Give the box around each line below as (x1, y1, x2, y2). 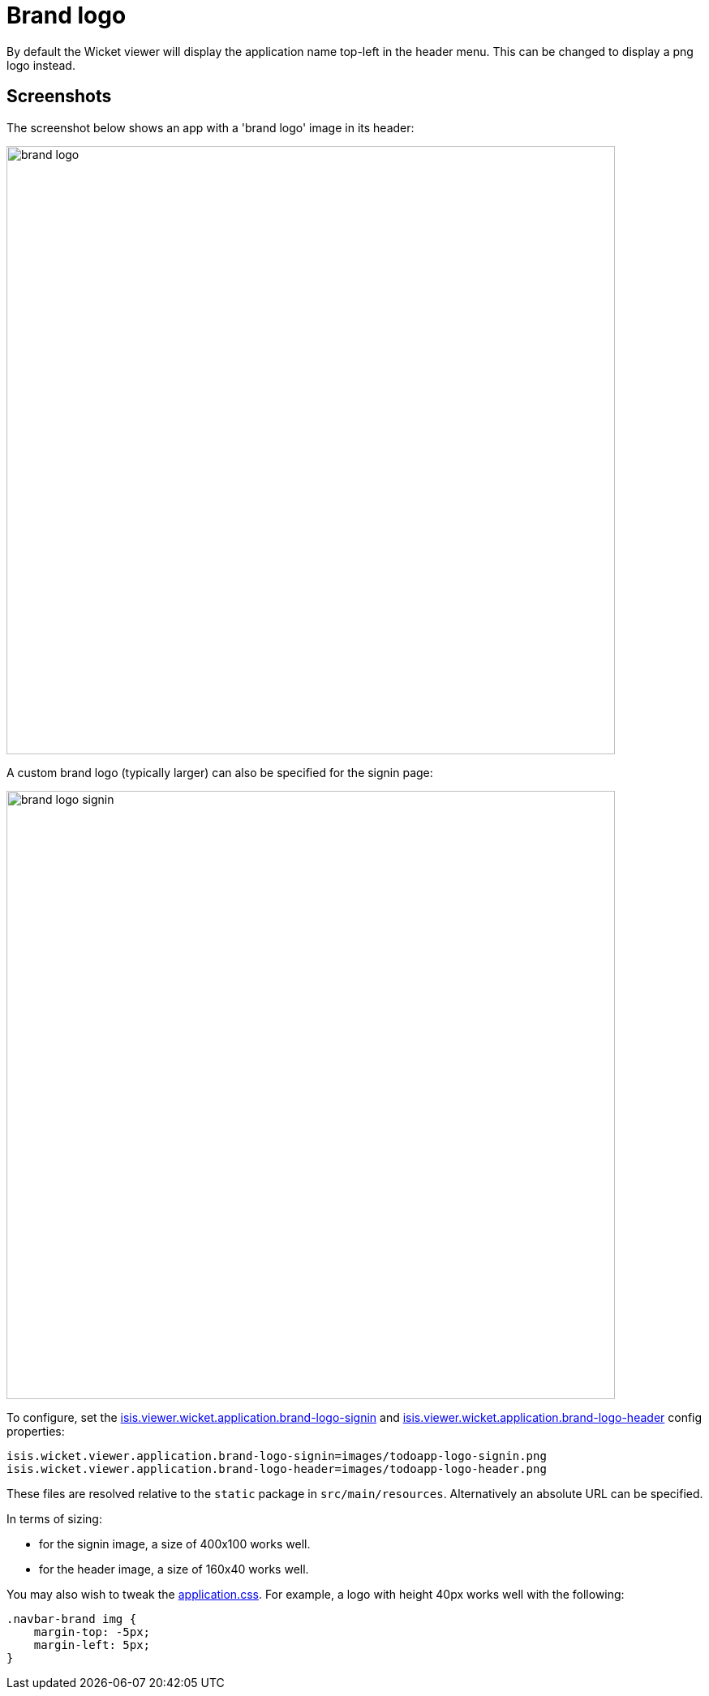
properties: (6, 1423, 65, 1438)
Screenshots (6, 86, 112, 107)
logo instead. (6, 58, 75, 72)
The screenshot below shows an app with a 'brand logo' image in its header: (6, 120, 415, 135)
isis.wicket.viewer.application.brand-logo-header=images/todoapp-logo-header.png (6, 1462, 547, 1475)
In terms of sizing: (6, 1511, 102, 1526)
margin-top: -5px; (33, 1625, 151, 1638)
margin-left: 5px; (33, 1638, 151, 1651)
